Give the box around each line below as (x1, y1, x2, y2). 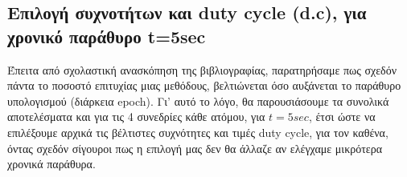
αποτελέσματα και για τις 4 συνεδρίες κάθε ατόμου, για (7, 108, 265, 125)
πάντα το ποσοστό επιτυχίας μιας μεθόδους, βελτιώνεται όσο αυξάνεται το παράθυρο (7, 77, 401, 94)
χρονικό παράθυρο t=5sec (7, 23, 206, 48)
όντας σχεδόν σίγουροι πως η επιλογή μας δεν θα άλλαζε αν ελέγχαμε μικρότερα (7, 139, 383, 156)
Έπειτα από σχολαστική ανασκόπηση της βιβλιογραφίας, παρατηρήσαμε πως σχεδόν (7, 61, 397, 78)
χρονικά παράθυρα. (7, 155, 96, 172)
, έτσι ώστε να (308, 108, 376, 125)
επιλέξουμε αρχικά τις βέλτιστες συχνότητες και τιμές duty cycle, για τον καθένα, (7, 123, 388, 140)
